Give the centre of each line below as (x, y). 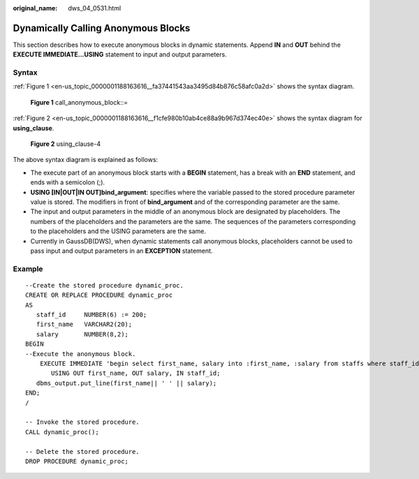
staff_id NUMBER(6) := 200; (91, 315)
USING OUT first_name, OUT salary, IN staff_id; (136, 373)
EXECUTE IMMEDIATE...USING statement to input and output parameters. (120, 54)
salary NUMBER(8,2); (82, 334)
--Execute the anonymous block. (81, 354)
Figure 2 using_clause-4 (66, 144)
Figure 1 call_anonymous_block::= (79, 102)
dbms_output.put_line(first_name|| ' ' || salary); (126, 383)
